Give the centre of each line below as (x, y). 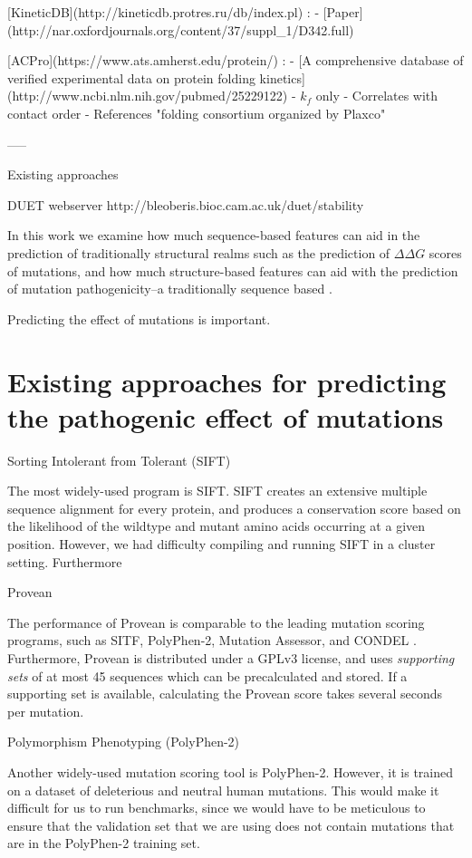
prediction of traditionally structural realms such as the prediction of (199, 252)
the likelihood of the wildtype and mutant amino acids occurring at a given (217, 526)
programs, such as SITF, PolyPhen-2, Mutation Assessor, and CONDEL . (212, 640)
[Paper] (343, 12)
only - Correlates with (377, 96)
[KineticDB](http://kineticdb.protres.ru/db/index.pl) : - (164, 12)
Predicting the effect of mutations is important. (139, 318)
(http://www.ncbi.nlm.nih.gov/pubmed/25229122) (148, 96)
